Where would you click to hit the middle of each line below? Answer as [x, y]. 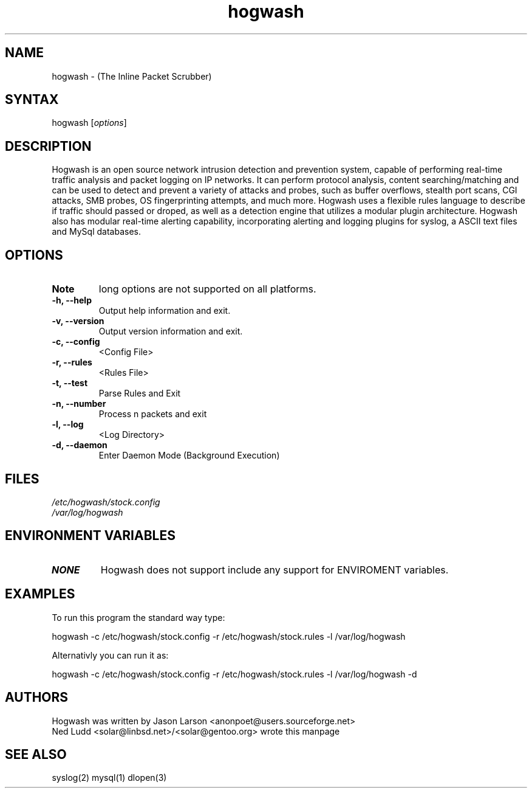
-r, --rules [72, 362]
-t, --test [70, 383]
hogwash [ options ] [89, 123]
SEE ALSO [36, 754]
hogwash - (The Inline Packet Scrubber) [132, 76]
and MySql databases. [96, 232]
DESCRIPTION [48, 146]
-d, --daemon [80, 445]
